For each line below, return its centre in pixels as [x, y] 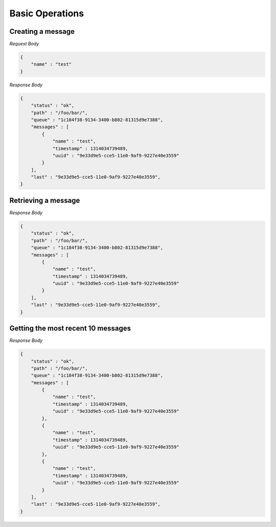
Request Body [24, 44]
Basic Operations [47, 13]
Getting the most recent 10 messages [70, 328]
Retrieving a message [45, 200]
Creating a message [42, 31]
